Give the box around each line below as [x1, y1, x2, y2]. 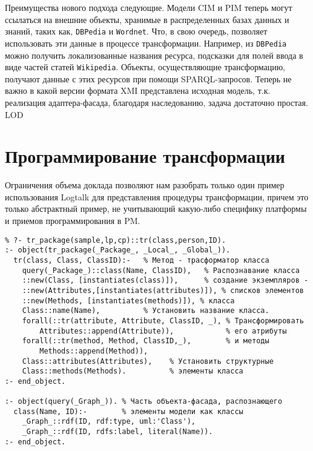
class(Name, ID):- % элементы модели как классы [13, 407, 243, 416]
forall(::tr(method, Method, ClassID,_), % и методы [22, 337, 269, 346]
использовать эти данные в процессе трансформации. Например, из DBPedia [5, 36, 287, 49]
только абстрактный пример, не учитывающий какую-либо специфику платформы [5, 202, 307, 215]
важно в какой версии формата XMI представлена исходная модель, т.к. [5, 84, 271, 97]
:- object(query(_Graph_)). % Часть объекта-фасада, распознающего [5, 397, 283, 406]
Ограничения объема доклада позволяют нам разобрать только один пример [5, 179, 285, 191]
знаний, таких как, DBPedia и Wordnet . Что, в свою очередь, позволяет [5, 25, 268, 38]
